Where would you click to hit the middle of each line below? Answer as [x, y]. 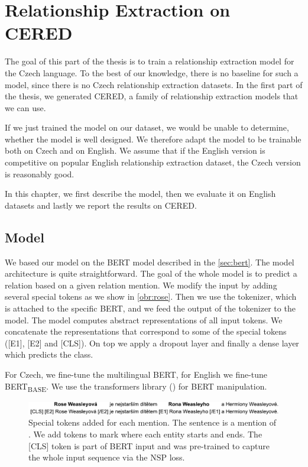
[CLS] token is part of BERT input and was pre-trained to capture [149, 445]
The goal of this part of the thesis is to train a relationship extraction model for [150, 61]
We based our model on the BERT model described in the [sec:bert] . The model [150, 262]
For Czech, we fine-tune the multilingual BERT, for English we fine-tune [136, 374]
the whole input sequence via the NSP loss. [107, 457]
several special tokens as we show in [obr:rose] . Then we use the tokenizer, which [151, 296]
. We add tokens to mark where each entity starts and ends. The [145, 434]
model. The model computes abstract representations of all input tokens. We [144, 320]
